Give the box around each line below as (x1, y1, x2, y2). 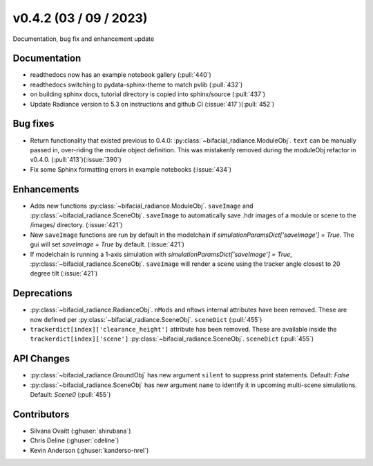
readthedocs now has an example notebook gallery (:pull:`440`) (30, 71, 212, 79)
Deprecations (12, 287, 73, 299)
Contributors (12, 409, 70, 420)
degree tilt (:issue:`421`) (30, 269, 98, 278)
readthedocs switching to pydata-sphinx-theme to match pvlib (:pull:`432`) (30, 80, 243, 89)
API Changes (12, 353, 70, 365)
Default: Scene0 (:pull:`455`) (30, 391, 111, 399)
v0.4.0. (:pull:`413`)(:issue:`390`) (30, 156, 122, 164)
